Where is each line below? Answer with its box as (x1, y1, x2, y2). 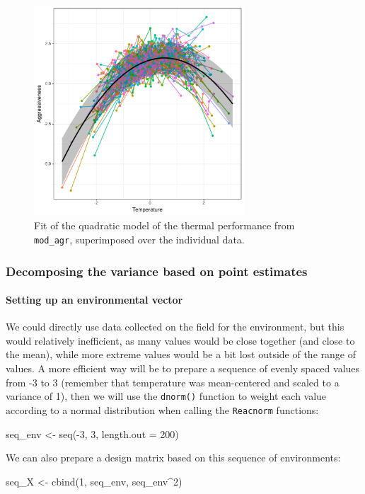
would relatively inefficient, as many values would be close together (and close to (6, 333, 355, 347)
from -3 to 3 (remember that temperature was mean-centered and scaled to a (6, 374, 340, 389)
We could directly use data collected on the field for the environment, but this (6, 319, 344, 334)
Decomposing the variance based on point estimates (6, 262, 308, 280)
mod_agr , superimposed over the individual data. (34, 231, 245, 246)
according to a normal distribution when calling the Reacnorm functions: (6, 402, 319, 417)
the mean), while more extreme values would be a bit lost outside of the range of (6, 347, 356, 362)
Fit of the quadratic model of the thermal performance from (34, 218, 295, 233)
